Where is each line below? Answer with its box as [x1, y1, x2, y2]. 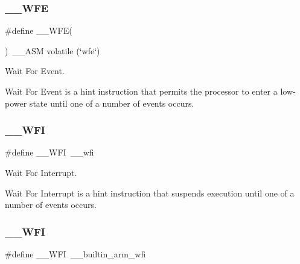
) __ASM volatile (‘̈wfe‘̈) [5, 44, 100, 57]
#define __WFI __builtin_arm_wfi [5, 248, 146, 260]
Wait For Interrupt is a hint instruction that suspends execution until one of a [5, 186, 295, 199]
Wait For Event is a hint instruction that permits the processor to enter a [5, 85, 278, 97]
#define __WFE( [5, 24, 72, 37]
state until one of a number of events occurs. [29, 96, 194, 109]
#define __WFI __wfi [5, 146, 94, 159]
